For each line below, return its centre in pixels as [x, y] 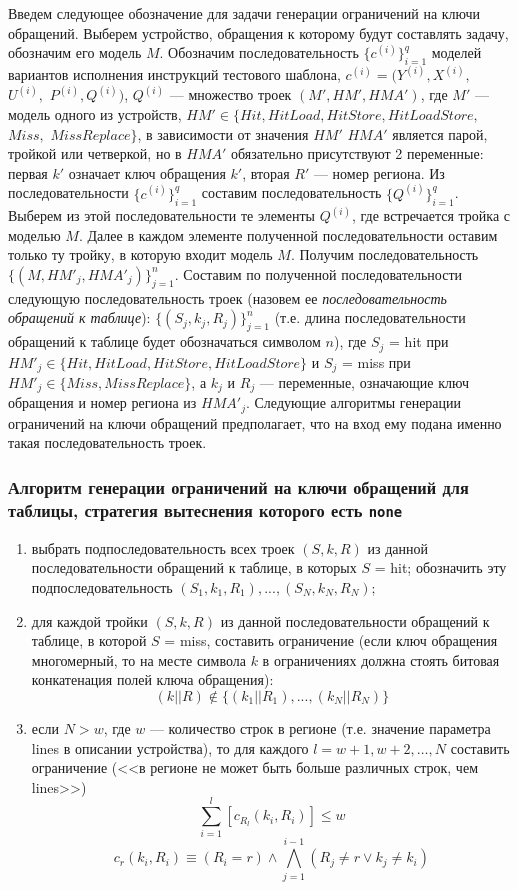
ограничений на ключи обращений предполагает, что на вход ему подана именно [255, 422]
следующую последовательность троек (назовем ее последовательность [227, 297]
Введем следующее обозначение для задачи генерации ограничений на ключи [244, 13]
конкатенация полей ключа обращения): [152, 679]
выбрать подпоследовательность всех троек [163, 547]
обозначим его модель [75, 52]
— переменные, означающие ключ [364, 381]
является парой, [440, 133]
